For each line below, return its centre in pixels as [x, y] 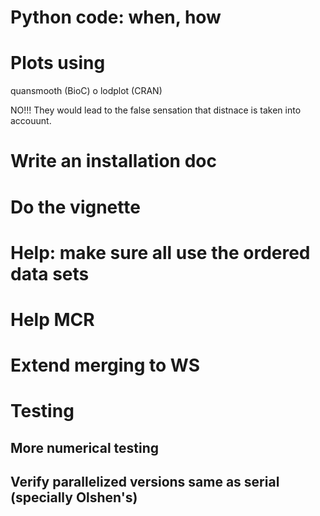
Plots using [58, 63]
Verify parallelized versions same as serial [145, 482]
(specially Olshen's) [74, 497]
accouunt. [31, 121]
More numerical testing [85, 447]
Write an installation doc [113, 161]
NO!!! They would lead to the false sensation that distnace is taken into [156, 110]
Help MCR [52, 319]
